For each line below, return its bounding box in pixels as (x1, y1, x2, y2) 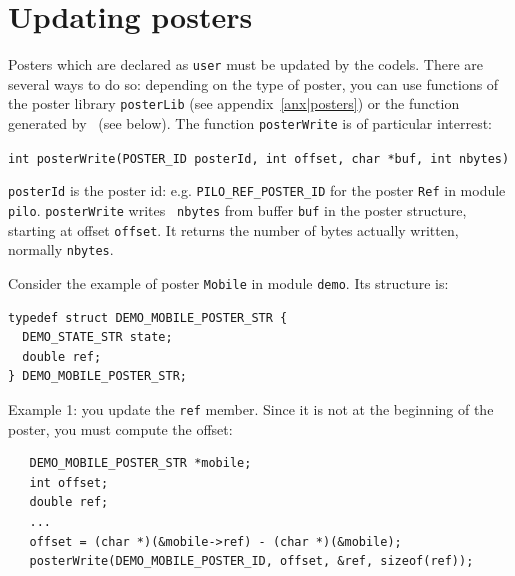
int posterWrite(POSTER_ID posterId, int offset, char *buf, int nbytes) (8, 151, 510, 166)
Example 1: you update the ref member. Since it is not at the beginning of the (8, 399, 494, 419)
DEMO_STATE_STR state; (22, 330, 173, 345)
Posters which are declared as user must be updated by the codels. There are (8, 54, 484, 75)
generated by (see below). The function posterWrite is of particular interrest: (8, 113, 493, 134)
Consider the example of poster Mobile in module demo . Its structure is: (8, 272, 449, 293)
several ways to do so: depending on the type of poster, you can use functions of (8, 73, 499, 94)
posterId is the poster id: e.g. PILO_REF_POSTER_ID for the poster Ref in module (8, 180, 506, 201)
